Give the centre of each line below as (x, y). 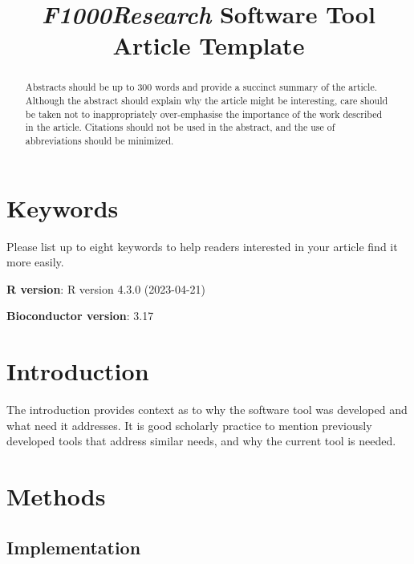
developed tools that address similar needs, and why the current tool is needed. (201, 441)
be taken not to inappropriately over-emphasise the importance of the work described (204, 114)
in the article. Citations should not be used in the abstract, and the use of (180, 127)
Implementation (74, 547)
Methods (56, 496)
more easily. (35, 262)
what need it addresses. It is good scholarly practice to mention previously (189, 425)
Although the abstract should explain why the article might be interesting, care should (207, 101)
